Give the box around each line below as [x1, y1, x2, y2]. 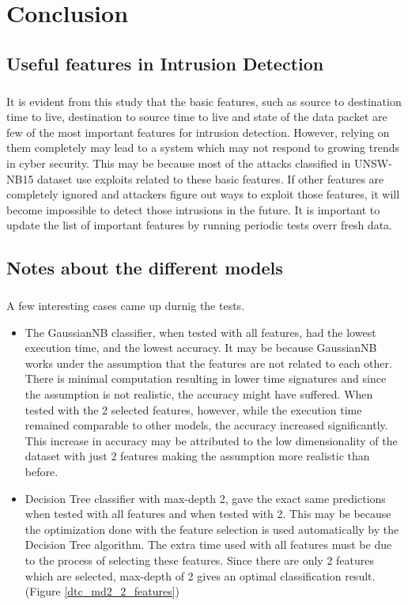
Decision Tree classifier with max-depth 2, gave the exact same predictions [25, 490, 386, 506]
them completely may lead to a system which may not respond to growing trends [6, 139, 399, 156]
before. [25, 463, 59, 479]
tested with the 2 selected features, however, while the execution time [25, 401, 362, 418]
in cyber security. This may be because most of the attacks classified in [6, 154, 351, 171]
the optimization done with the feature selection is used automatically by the [25, 520, 399, 537]
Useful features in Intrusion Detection [6, 51, 324, 75]
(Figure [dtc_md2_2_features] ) [25, 583, 180, 599]
